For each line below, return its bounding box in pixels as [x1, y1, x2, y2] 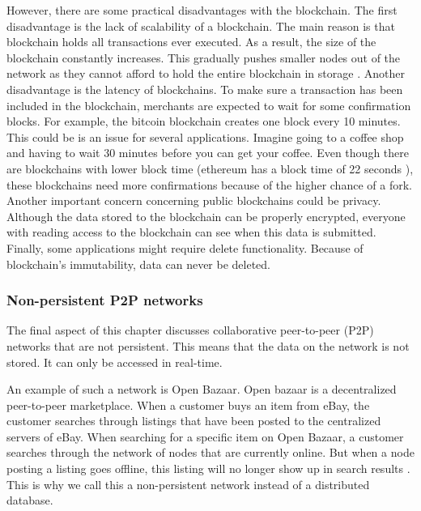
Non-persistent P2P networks [6, 290, 203, 310]
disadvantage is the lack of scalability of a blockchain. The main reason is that [6, 17, 395, 34]
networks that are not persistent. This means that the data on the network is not [6, 337, 410, 354]
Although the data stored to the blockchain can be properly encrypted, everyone [6, 207, 406, 224]
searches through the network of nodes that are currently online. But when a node [6, 444, 415, 461]
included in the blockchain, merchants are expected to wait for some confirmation [6, 96, 411, 113]
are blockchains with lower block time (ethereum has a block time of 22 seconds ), [6, 160, 414, 177]
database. [6, 492, 53, 509]
